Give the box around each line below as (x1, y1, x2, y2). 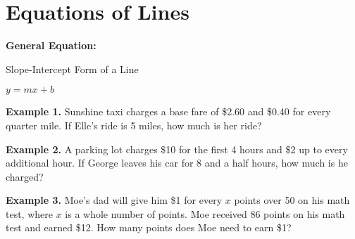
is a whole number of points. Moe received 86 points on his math (65, 206, 345, 221)
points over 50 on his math (234, 193, 350, 207)
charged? (6, 169, 44, 183)
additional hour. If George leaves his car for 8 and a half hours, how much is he (6, 155, 348, 170)
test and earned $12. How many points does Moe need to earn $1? (6, 220, 292, 235)
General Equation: (6, 38, 96, 53)
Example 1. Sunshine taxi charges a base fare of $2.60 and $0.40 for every (6, 104, 331, 119)
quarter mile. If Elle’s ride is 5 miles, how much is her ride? (6, 117, 262, 132)
